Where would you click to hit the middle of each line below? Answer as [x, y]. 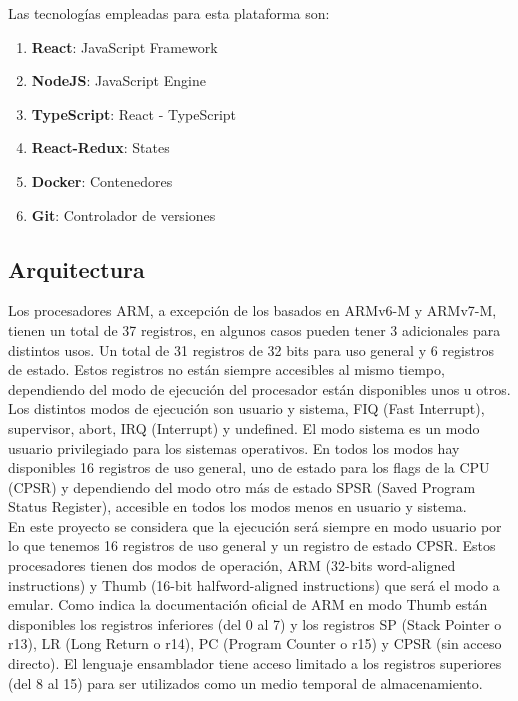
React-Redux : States [100, 147]
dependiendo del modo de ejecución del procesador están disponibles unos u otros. [259, 388]
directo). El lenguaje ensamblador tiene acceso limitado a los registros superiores [255, 663]
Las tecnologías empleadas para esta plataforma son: [169, 13]
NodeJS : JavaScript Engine [118, 80]
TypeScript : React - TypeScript [134, 113]
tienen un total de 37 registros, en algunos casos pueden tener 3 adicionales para [254, 329]
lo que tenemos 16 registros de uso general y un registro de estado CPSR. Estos [252, 545]
